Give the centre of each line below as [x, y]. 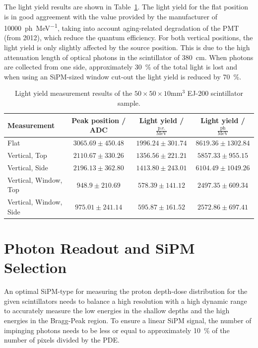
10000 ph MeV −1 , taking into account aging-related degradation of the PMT [122, 27]
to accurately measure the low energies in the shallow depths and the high [117, 311]
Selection [35, 267]
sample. [129, 103]
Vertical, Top [27, 155]
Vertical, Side [28, 167]
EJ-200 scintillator [215, 93]
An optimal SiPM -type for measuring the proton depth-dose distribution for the [126, 291]
